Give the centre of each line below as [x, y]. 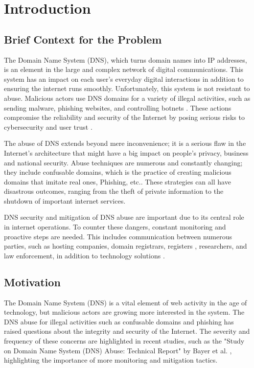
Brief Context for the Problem [83, 39]
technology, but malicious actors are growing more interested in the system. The [124, 312]
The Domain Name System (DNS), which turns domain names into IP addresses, [126, 59]
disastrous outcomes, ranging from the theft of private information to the [114, 191]
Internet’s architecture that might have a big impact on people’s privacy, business [126, 152]
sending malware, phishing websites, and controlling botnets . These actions [118, 107]
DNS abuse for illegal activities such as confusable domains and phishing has [119, 321]
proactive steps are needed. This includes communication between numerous [118, 236]
